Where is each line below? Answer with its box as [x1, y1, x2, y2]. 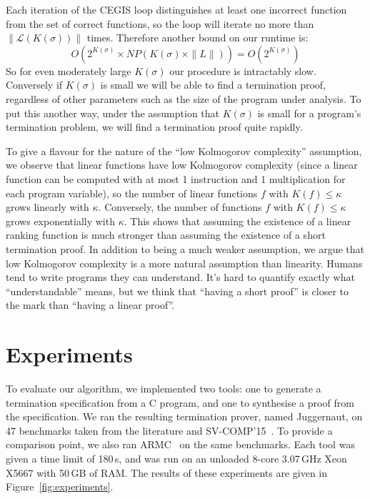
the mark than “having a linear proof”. [6, 297, 175, 312]
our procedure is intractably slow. [169, 63, 316, 78]
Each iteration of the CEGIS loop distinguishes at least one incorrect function [6, 2, 347, 16]
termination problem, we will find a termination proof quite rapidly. [6, 119, 303, 134]
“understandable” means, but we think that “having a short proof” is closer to [6, 283, 349, 298]
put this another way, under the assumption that [6, 105, 220, 120]
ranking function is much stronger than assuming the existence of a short [6, 227, 326, 242]
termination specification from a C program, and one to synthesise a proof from [6, 395, 354, 410]
